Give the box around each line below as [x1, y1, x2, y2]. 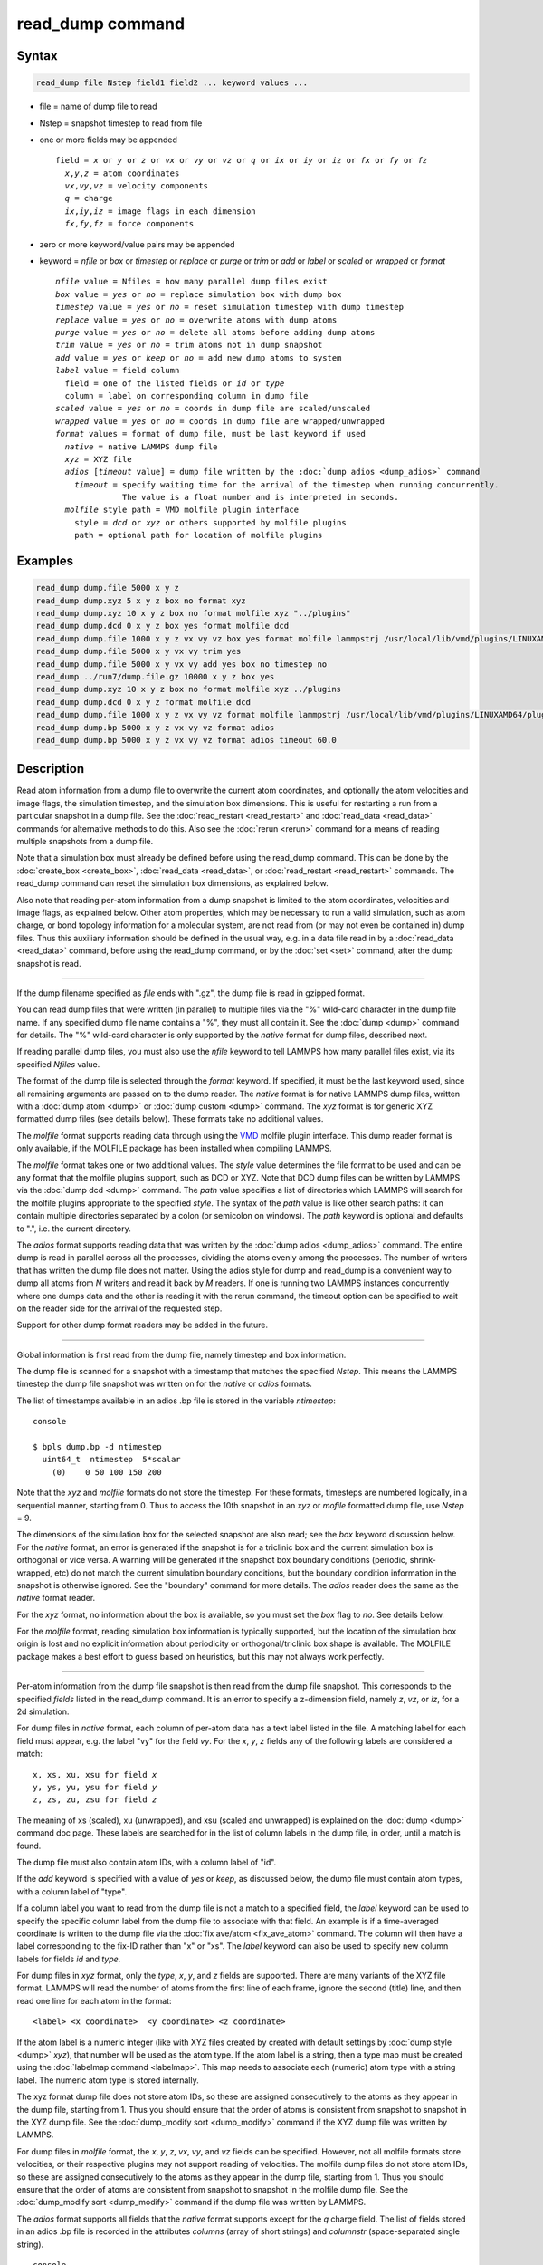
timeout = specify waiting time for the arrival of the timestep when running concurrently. [73, 479, 500, 489]
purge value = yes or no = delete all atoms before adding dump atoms [55, 327, 376, 337]
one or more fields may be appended [39, 134, 178, 145]
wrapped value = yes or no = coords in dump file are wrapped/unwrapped [55, 416, 385, 426]
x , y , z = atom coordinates [64, 168, 180, 178]
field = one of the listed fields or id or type [64, 378, 285, 389]
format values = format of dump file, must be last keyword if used [55, 429, 366, 439]
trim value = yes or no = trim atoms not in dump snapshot [55, 340, 323, 351]
